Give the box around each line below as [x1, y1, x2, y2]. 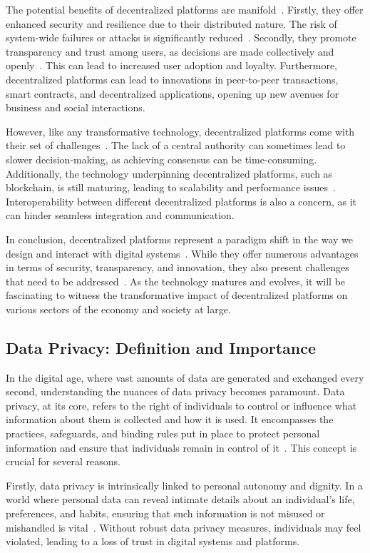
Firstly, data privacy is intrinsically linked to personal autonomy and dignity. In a [6, 477, 363, 492]
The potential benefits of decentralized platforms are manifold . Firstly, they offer [6, 2, 364, 16]
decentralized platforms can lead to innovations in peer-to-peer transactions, [6, 71, 339, 86]
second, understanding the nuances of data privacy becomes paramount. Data [6, 384, 345, 399]
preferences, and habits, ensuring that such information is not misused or [6, 506, 325, 521]
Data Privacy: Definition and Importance [6, 336, 317, 358]
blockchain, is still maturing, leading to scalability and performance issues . [6, 180, 336, 195]
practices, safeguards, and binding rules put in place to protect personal [6, 426, 320, 441]
